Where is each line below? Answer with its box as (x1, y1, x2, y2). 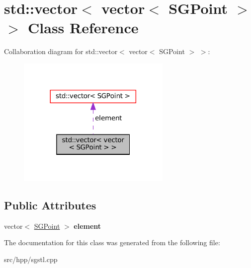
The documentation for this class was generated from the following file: (4, 237, 220, 248)
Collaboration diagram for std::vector (4, 46, 118, 57)
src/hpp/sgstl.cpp (4, 254, 58, 264)
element (74, 220, 101, 231)
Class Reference (28, 17, 139, 38)
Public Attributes (4, 198, 96, 212)
